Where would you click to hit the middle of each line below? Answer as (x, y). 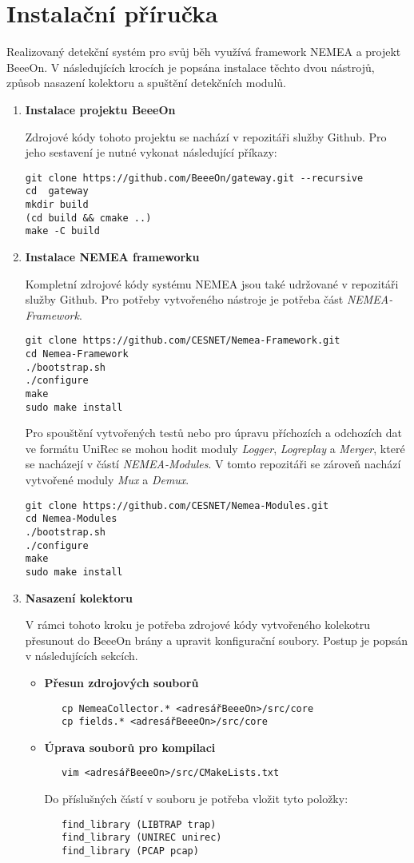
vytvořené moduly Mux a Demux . (107, 480)
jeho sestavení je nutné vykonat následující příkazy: (151, 152)
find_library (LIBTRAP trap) (139, 824)
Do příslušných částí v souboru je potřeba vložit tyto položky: (196, 799)
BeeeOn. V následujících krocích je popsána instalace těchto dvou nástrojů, (191, 67)
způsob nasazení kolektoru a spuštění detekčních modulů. (146, 83)
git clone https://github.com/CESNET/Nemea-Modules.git (177, 505)
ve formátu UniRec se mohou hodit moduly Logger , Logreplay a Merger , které (215, 448)
